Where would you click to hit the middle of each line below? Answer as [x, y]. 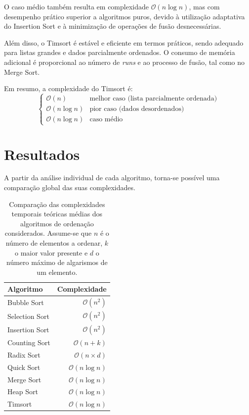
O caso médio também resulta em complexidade [76, 6]
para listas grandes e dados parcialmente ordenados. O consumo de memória [120, 52]
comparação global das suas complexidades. [70, 187]
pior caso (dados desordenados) [137, 109]
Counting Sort [29, 342]
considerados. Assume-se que [48, 233]
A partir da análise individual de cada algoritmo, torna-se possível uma [112, 178]
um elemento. [57, 272]
